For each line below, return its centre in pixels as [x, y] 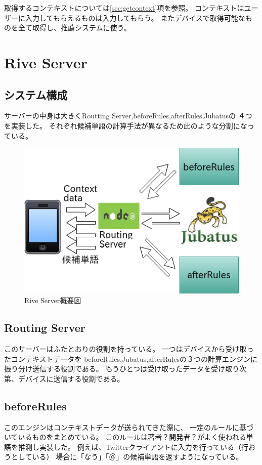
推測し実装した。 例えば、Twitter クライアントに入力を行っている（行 [133, 447]
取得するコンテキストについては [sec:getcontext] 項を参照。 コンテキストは [124, 8]
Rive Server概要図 [53, 300]
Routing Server [45, 328]
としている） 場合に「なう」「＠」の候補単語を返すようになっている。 [127, 457]
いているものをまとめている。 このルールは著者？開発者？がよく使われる [125, 437]
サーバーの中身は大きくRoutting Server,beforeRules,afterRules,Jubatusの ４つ [128, 116]
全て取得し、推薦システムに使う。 [74, 28]
